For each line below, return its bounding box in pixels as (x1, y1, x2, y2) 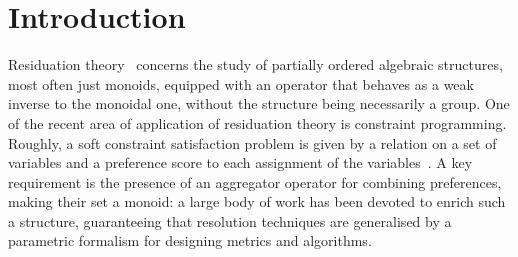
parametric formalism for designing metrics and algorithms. (8, 230, 372, 251)
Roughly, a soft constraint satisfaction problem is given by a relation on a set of (8, 132, 497, 153)
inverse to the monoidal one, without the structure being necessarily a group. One (8, 93, 510, 114)
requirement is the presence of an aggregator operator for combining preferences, (8, 171, 502, 192)
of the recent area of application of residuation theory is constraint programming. (8, 112, 507, 133)
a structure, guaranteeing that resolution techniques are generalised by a (8, 210, 452, 231)
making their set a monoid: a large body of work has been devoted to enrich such (8, 191, 506, 212)
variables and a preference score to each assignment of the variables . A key (8, 152, 473, 173)
